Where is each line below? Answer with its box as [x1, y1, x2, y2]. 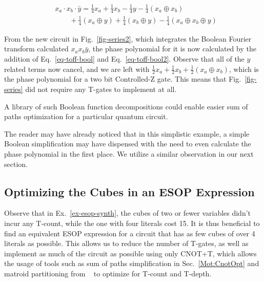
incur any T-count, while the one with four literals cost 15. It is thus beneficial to [4, 217, 260, 228]
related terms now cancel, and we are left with [4, 63, 150, 74]
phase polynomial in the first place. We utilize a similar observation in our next [4, 148, 254, 159]
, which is [229, 63, 259, 74]
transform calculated [4, 43, 69, 54]
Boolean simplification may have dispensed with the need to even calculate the [4, 138, 251, 149]
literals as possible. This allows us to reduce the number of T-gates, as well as [4, 238, 249, 249]
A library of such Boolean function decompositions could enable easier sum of [4, 101, 248, 111]
